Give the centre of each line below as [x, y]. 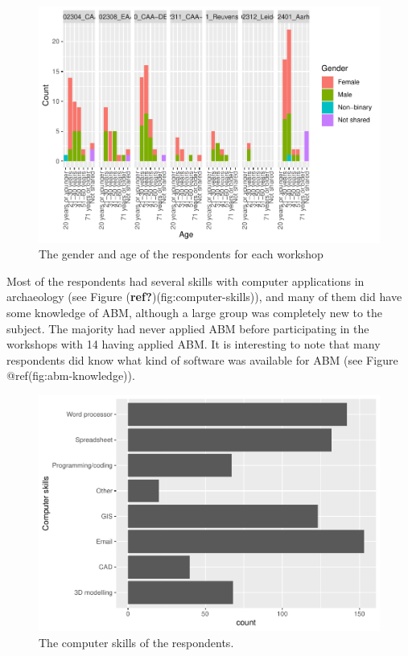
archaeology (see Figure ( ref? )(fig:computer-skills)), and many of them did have [204, 297]
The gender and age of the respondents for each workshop [181, 254]
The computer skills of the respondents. [136, 642]
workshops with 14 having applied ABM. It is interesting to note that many [194, 344]
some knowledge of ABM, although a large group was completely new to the [195, 312]
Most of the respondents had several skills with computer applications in [185, 281]
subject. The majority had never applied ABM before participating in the [188, 328]
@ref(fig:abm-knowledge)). [71, 375]
